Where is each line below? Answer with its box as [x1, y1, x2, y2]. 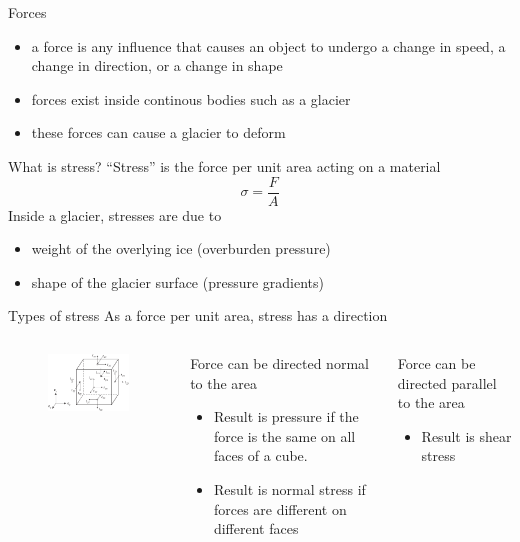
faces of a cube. [213, 445, 308, 466]
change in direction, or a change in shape [31, 55, 283, 76]
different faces [213, 518, 299, 539]
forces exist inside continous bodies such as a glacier [31, 88, 351, 109]
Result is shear [421, 425, 512, 446]
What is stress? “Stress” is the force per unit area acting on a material [8, 155, 441, 176]
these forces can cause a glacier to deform [31, 122, 286, 143]
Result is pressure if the [213, 406, 359, 427]
